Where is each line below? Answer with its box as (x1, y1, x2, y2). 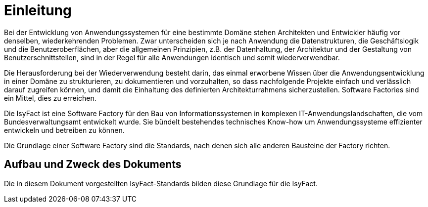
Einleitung (4, 2, 72, 19)
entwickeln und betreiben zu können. (4, 125, 125, 134)
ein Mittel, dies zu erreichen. (4, 93, 96, 102)
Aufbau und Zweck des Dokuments (4, 158, 182, 171)
